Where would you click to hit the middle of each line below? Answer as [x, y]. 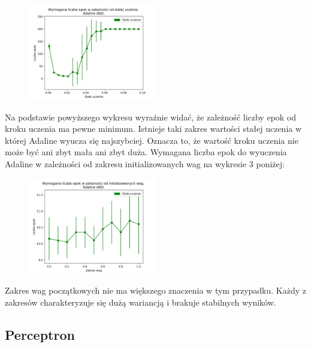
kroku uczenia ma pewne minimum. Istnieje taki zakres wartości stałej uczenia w [153, 129]
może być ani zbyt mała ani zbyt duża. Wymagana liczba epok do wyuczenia [146, 152]
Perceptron [40, 334]
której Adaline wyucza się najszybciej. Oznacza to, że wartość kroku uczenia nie [152, 140]
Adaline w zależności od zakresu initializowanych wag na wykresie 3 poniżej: [145, 163]
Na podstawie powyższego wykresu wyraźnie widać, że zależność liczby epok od [151, 117]
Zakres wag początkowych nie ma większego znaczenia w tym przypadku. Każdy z [155, 290]
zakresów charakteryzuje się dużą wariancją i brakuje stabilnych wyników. [141, 302]
